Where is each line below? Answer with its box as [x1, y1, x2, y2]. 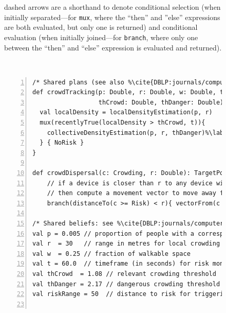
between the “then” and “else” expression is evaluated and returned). [4, 42, 222, 53]
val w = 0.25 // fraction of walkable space [32, 250, 191, 257]
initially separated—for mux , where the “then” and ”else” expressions [4, 11, 220, 22]
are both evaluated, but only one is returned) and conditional [4, 22, 198, 32]
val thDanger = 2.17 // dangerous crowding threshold [32, 280, 220, 288]
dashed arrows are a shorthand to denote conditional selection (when [4, 2, 221, 12]
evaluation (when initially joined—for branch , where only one [4, 31, 198, 42]
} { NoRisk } [40, 139, 84, 147]
